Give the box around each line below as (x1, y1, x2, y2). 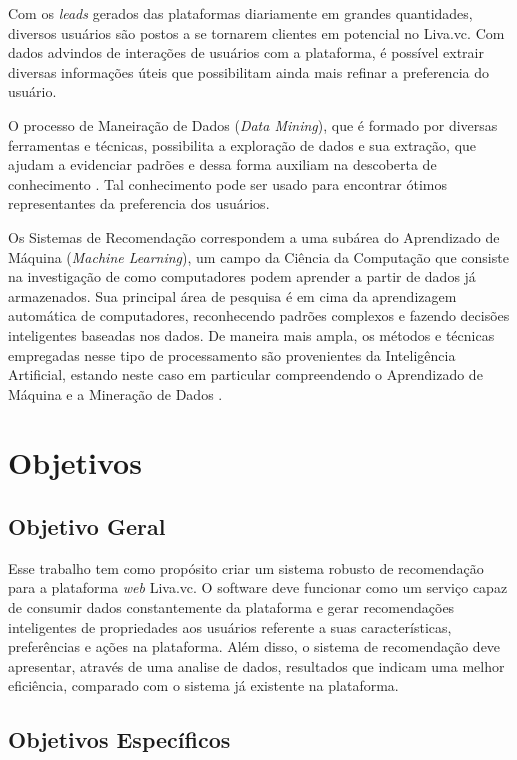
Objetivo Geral (8, 511, 166, 542)
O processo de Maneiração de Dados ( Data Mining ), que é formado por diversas (8, 114, 498, 135)
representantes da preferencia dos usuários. (8, 193, 270, 214)
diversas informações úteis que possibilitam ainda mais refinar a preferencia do (8, 61, 490, 82)
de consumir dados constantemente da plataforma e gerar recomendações (8, 597, 455, 618)
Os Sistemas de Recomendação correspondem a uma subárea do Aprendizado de (8, 226, 500, 247)
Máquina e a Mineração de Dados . (8, 383, 223, 404)
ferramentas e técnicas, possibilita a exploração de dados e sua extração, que (8, 134, 477, 155)
